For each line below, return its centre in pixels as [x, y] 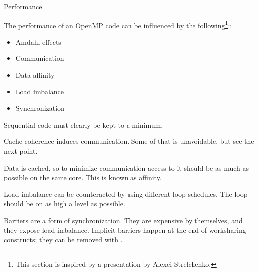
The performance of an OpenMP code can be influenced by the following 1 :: [118, 24]
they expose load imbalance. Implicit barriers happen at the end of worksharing [125, 230]
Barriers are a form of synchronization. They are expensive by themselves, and [123, 220]
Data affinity [35, 75]
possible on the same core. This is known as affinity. [83, 177]
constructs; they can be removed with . [63, 240]
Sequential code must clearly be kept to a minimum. [84, 124]
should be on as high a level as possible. [64, 204]
